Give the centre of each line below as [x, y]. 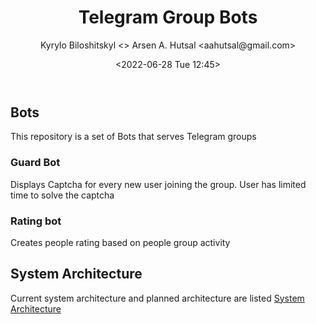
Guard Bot [35, 163]
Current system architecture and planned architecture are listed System [157, 298]
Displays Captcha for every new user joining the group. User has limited [158, 184]
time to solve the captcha [62, 195]
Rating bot [36, 221]
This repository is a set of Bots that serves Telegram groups [133, 137]
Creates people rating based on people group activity [120, 242]
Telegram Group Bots [168, 17]
